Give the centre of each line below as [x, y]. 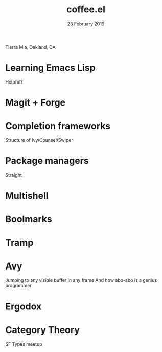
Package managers [47, 161]
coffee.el [86, 9]
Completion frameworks [58, 126]
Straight [14, 175]
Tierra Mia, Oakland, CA [30, 47]
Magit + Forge [36, 103]
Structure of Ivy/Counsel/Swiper [39, 140]
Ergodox [24, 306]
